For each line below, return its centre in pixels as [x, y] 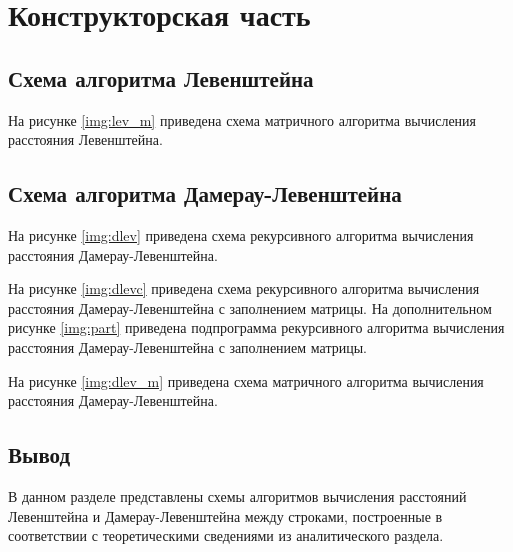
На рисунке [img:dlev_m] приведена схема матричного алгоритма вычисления [246, 380]
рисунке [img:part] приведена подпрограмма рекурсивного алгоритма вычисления [256, 327]
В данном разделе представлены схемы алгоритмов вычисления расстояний [237, 495]
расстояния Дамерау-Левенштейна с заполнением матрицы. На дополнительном [250, 307]
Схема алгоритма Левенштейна [161, 77]
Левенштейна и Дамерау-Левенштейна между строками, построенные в [225, 515]
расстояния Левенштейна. [85, 139]
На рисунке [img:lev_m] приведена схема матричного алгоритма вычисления [242, 119]
